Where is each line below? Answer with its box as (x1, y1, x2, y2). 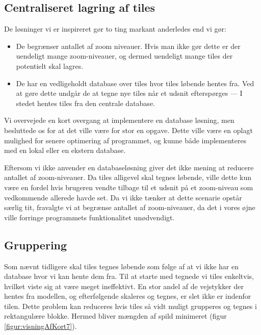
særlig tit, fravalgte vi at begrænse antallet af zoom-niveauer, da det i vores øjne (4, 202, 255, 213)
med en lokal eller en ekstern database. (4, 145, 126, 156)
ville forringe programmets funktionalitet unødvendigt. (4, 212, 175, 222)
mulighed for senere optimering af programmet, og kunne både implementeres (4, 135, 247, 145)
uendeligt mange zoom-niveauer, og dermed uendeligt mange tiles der (16, 50, 233, 61)
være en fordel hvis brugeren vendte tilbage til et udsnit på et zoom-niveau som (4, 182, 253, 192)
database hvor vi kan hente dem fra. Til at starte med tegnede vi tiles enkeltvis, (4, 271, 254, 281)
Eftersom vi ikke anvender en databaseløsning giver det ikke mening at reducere (4, 162, 254, 172)
